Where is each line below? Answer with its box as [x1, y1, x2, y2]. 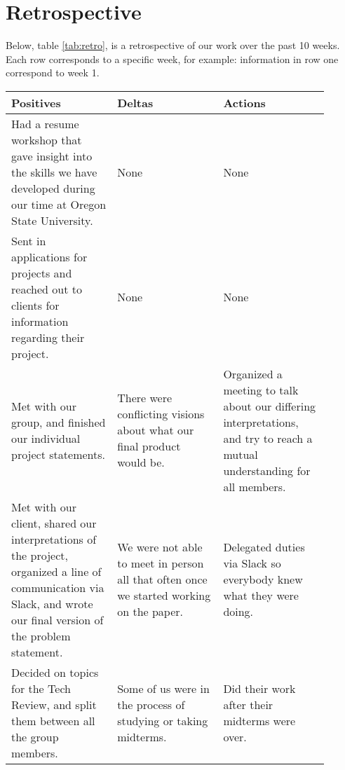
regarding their [11, 329, 85, 345]
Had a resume [11, 115, 79, 132]
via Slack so [223, 555, 281, 572]
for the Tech [11, 680, 71, 696]
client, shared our [11, 514, 97, 531]
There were [117, 390, 172, 406]
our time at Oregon [11, 195, 107, 212]
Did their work [223, 680, 296, 696]
